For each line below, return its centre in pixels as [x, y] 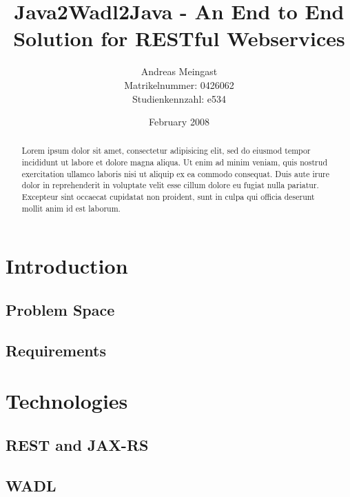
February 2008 [179, 122]
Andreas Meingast [179, 71]
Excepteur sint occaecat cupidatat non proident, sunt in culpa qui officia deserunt [168, 197]
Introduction [67, 266]
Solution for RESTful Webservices [179, 38]
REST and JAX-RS [77, 444]
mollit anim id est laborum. [71, 208]
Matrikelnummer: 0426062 [179, 84]
